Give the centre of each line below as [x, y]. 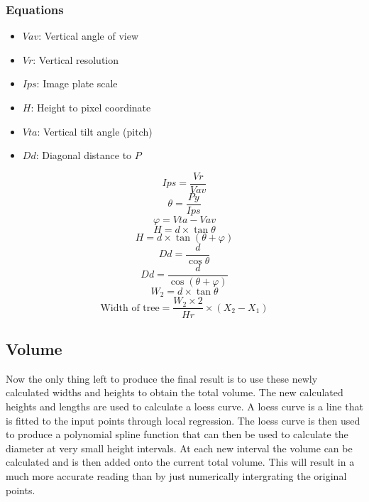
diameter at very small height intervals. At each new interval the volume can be [179, 448]
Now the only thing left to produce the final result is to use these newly [162, 378]
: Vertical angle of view [88, 36]
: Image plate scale [77, 83]
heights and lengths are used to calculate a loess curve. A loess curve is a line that [184, 406]
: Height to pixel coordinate [91, 107]
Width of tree [130, 308]
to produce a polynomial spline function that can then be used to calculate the [177, 434]
